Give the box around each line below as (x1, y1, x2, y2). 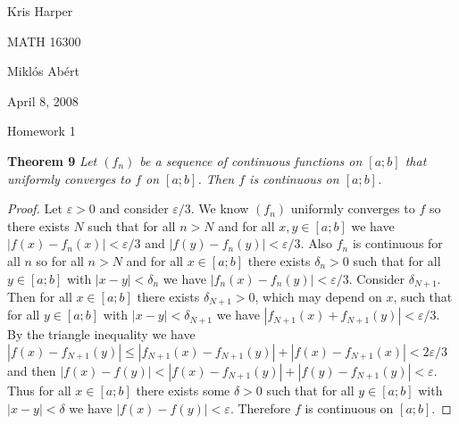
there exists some (136, 381, 230, 400)
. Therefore (229, 398, 291, 417)
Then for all (7, 287, 72, 305)
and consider (99, 199, 169, 218)
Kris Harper (7, 2, 73, 20)
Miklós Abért (7, 62, 80, 80)
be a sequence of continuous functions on (139, 151, 363, 170)
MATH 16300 (7, 31, 81, 50)
